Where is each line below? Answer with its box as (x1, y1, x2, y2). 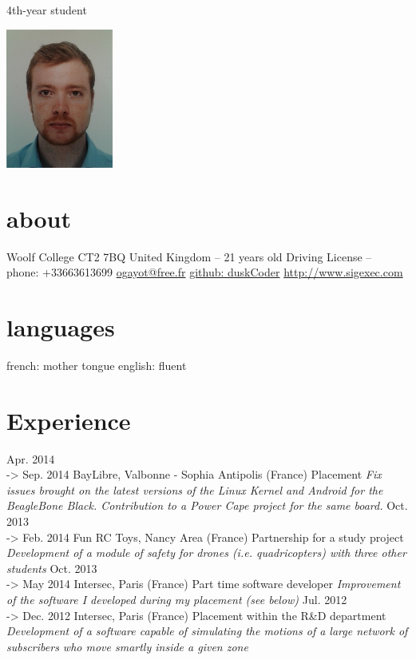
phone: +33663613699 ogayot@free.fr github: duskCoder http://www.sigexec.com (6, 264, 403, 280)
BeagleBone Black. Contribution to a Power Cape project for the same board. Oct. (6, 497, 408, 514)
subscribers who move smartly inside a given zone (6, 638, 248, 654)
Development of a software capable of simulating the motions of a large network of (6, 622, 408, 639)
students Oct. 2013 (6, 559, 97, 576)
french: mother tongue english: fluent (6, 356, 187, 373)
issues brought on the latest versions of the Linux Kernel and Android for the (6, 481, 383, 498)
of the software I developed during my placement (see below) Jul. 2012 (6, 591, 347, 607)
